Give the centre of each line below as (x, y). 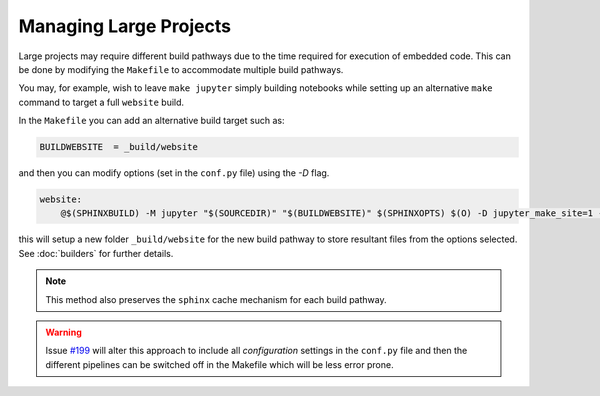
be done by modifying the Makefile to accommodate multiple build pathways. (181, 69)
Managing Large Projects (125, 26)
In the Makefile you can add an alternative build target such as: (151, 121)
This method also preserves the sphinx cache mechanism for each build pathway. (216, 299)
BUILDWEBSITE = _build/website (119, 147)
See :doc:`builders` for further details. (96, 253)
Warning (63, 332)
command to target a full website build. (101, 102)
